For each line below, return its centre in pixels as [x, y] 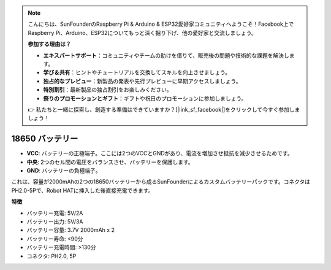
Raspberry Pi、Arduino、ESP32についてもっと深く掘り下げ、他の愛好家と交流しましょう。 [142, 33]
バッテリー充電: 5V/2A [55, 213]
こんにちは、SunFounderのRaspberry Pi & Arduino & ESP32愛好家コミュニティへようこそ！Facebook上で [161, 24]
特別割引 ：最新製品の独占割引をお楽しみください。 [108, 90]
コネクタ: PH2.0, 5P [51, 256]
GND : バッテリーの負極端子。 [64, 170]
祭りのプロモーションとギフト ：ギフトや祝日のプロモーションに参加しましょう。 [145, 98]
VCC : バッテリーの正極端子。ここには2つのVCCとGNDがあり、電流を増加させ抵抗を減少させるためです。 [160, 153]
